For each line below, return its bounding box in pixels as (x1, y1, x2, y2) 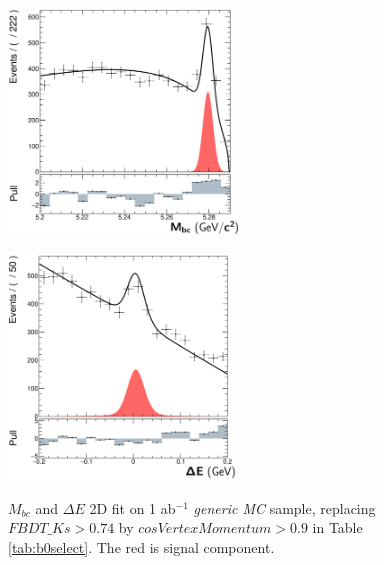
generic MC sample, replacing (193, 497, 376, 518)
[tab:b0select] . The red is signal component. (8, 536, 275, 557)
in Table (312, 517, 363, 538)
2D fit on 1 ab (89, 497, 176, 518)
